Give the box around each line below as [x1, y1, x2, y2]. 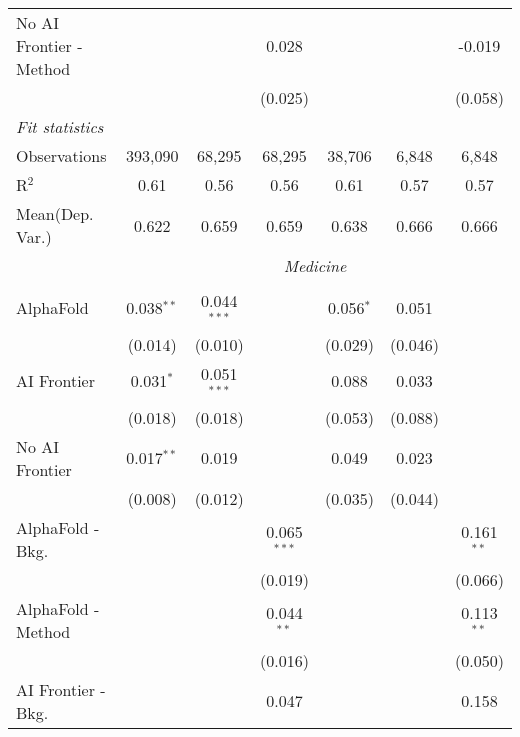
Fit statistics [16, 115, 104, 138]
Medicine [283, 254, 347, 277]
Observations [16, 144, 107, 167]
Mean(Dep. [16, 202, 94, 225]
